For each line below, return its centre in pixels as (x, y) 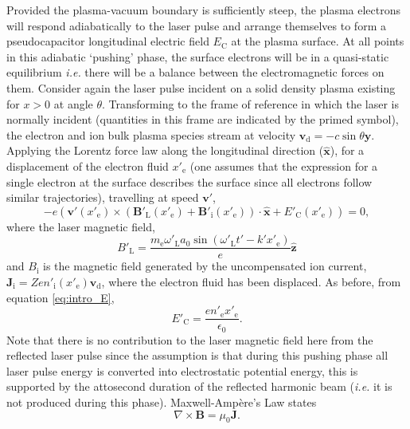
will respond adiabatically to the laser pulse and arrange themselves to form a (196, 25)
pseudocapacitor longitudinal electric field (108, 41)
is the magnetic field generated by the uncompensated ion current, (205, 266)
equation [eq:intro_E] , (61, 297)
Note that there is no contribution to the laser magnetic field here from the (190, 339)
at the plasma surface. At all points (318, 41)
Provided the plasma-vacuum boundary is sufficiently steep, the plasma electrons (204, 10)
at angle (73, 103)
